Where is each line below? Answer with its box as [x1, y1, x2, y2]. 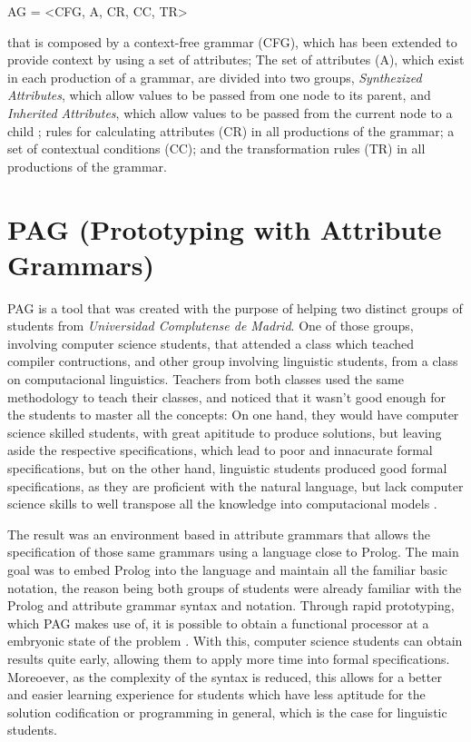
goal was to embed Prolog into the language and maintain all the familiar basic [7, 559, 447, 579]
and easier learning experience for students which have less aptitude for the [7, 685, 426, 704]
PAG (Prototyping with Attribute [7, 210, 442, 247]
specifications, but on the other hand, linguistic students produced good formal [7, 459, 447, 477]
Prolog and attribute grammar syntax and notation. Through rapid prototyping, [7, 596, 455, 615]
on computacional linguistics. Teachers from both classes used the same [7, 370, 404, 389]
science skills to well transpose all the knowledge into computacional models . [7, 494, 437, 513]
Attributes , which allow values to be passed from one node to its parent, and [7, 85, 431, 104]
